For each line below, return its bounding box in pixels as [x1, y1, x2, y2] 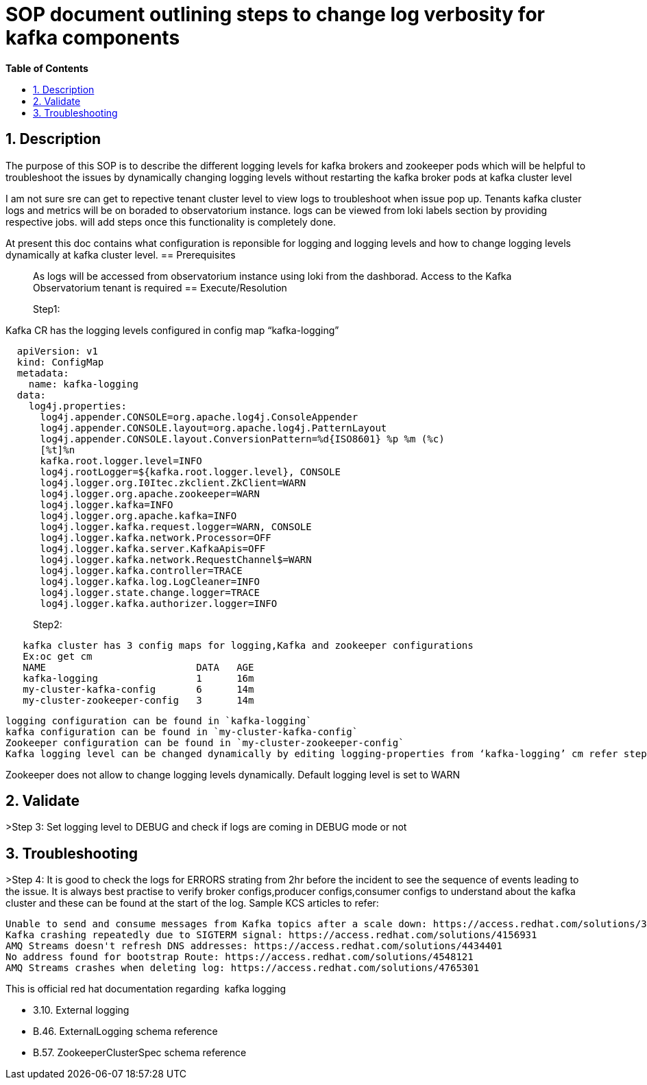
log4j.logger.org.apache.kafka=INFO [40, 510, 237, 521]
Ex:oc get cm [23, 650, 93, 662]
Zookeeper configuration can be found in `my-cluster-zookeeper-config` [5, 737, 404, 748]
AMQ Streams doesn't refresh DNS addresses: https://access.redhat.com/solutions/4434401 [5, 940, 502, 952]
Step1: [33, 302, 60, 315]
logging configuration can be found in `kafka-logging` [5, 715, 312, 726]
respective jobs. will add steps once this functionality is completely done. [5, 215, 336, 228]
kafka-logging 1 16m [23, 672, 254, 684]
